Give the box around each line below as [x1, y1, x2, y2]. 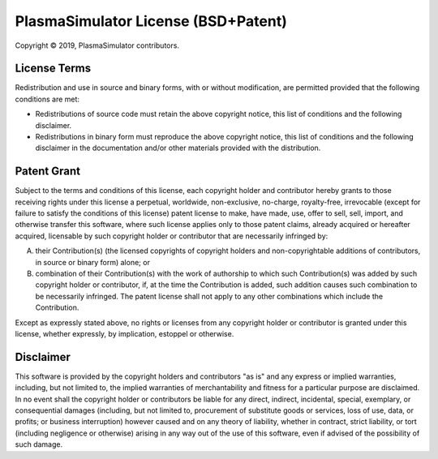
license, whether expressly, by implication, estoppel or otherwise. [15, 329, 234, 338]
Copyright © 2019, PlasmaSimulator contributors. [15, 41, 180, 50]
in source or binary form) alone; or [35, 257, 150, 267]
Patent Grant [15, 165, 81, 178]
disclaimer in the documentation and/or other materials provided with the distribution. [35, 143, 321, 153]
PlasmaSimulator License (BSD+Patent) [15, 12, 287, 30]
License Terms [15, 62, 92, 75]
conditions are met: [15, 94, 80, 104]
